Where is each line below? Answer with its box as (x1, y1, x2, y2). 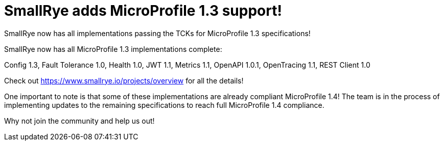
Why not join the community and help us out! (4, 116, 155, 125)
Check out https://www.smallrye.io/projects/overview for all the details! (4, 76, 244, 85)
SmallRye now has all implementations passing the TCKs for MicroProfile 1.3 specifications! (4, 28, 311, 38)
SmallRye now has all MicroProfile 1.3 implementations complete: (4, 44, 222, 53)
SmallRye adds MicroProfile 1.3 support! (4, 2, 282, 19)
